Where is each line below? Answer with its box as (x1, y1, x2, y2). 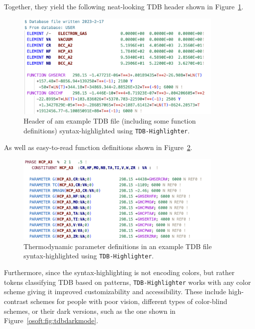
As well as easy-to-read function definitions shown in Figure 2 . (4, 142, 193, 152)
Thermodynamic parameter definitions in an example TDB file (24, 241, 212, 251)
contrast (4, 296, 28, 306)
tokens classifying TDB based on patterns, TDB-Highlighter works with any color (4, 277, 251, 287)
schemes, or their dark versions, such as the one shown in (4, 305, 176, 316)
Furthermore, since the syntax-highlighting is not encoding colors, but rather (4, 267, 235, 278)
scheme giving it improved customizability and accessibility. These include (4, 286, 227, 297)
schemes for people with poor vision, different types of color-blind (30, 296, 228, 306)
